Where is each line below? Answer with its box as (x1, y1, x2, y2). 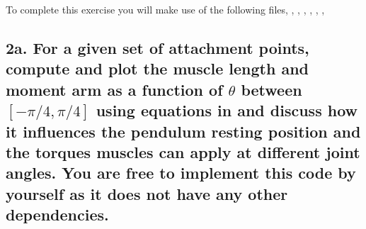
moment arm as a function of (6, 78, 223, 100)
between (241, 78, 302, 100)
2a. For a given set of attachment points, (6, 36, 309, 58)
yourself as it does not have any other (6, 182, 288, 204)
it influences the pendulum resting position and (6, 120, 361, 142)
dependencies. (6, 203, 109, 225)
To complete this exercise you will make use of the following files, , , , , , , (6, 2, 325, 16)
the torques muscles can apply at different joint (6, 140, 360, 162)
